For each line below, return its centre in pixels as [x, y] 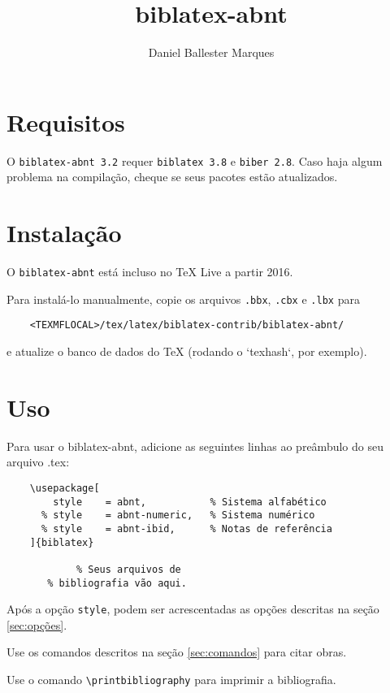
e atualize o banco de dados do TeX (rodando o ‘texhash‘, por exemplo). [187, 351]
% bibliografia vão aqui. [117, 583]
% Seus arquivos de [128, 569]
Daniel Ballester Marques [211, 52]
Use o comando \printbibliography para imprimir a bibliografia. [171, 679]
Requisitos [66, 121]
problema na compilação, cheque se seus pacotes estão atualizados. [172, 177]
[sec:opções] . [37, 624]
